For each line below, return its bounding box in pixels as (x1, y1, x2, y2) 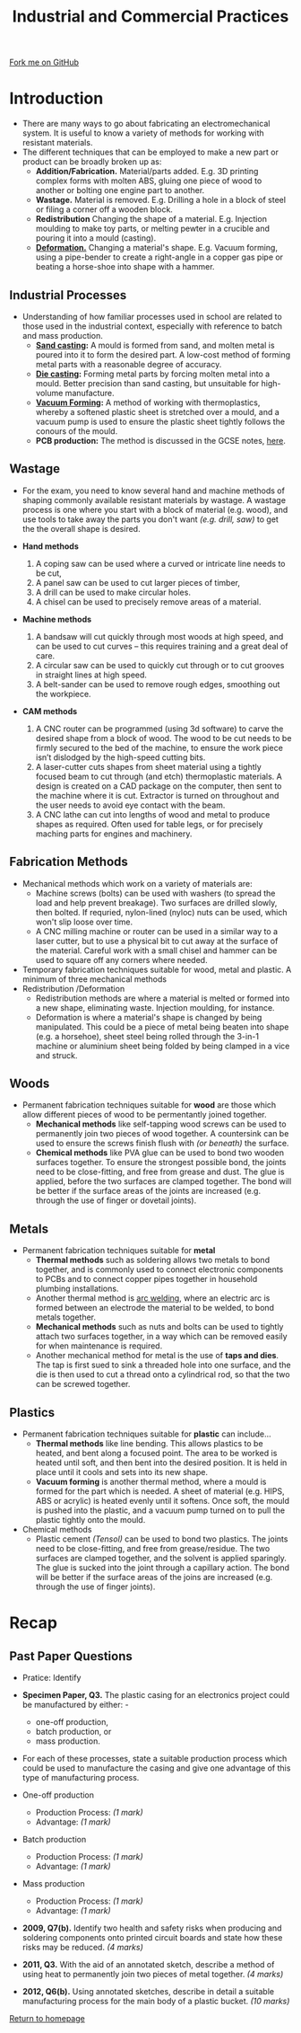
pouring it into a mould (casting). (35, 233, 157, 243)
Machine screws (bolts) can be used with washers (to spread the (35, 888, 276, 898)
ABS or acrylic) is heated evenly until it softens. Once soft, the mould (35, 1496, 289, 1506)
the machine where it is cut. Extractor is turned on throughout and (35, 790, 279, 800)
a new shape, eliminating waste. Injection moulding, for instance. (35, 1002, 275, 1012)
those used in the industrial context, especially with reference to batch (21, 321, 282, 331)
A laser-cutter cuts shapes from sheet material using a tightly (35, 761, 262, 772)
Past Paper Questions (9, 1648, 133, 1664)
